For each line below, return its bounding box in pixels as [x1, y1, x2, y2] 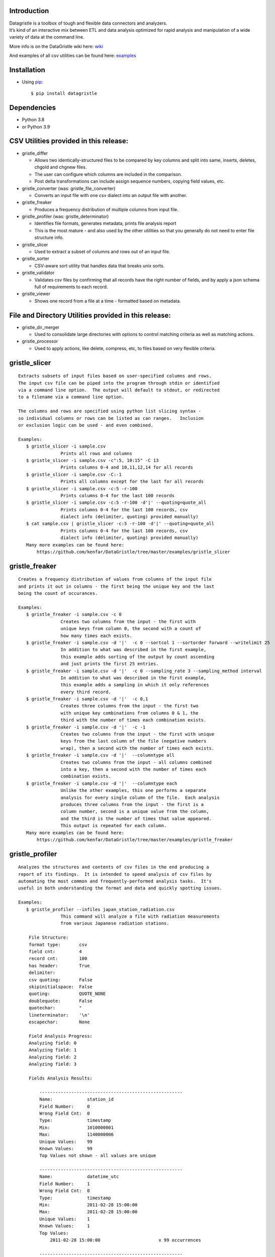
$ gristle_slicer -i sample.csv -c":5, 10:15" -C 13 [26, 458, 159, 463]
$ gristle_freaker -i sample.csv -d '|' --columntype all [26, 752, 175, 758]
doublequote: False [28, 998, 93, 1004]
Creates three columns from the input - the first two [60, 703, 199, 709]
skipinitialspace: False [28, 983, 93, 990]
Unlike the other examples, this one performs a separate [60, 787, 207, 793]
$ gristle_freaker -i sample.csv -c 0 [26, 611, 122, 617]
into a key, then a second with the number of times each [60, 766, 207, 772]
